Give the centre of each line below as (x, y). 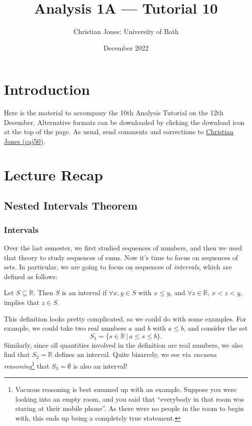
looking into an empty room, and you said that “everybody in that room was (130, 399)
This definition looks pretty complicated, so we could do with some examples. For (125, 318)
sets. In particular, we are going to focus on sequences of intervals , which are (118, 267)
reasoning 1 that (27, 365)
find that (17, 354)
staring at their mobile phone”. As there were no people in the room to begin (130, 408)
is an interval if (84, 293)
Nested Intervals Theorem (71, 205)
